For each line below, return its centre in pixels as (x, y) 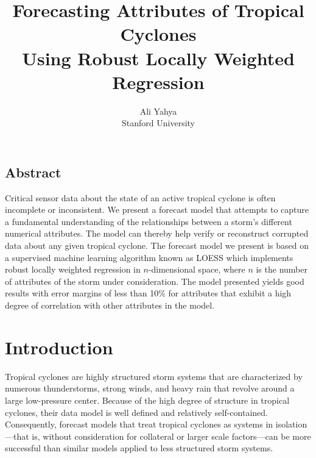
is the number (282, 269)
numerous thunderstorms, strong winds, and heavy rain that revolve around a (150, 388)
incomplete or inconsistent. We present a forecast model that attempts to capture (157, 209)
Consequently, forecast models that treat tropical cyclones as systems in (139, 424)
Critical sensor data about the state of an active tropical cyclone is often (140, 197)
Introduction (59, 347)
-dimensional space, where (197, 269)
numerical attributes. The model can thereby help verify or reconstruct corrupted (157, 233)
